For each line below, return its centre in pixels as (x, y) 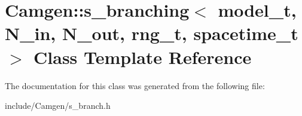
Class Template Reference (143, 57)
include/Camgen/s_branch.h (58, 106)
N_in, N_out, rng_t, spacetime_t (152, 33)
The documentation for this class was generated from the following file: (135, 85)
